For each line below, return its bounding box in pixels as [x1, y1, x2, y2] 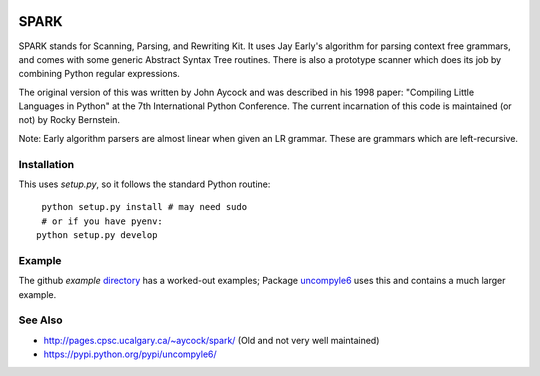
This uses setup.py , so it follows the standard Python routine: [18, 178, 271, 190]
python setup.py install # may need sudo [41, 201, 248, 213]
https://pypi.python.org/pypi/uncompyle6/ [43, 348, 217, 360]
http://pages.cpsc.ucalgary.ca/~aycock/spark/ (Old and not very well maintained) [43, 334, 380, 346]
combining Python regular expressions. [18, 68, 180, 80]
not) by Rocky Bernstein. [18, 114, 120, 126]
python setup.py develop [36, 230, 158, 241]
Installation [18, 157, 75, 171]
